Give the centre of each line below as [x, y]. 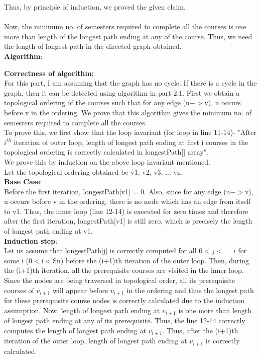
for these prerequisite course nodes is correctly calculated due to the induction [124, 300]
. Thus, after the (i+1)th [200, 330]
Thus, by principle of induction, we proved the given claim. [95, 7]
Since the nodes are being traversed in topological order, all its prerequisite [119, 280]
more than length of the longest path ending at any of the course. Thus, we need [128, 36]
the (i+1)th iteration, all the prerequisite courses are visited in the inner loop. [124, 270]
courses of [19, 290]
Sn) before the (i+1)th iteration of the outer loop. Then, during [151, 260]
